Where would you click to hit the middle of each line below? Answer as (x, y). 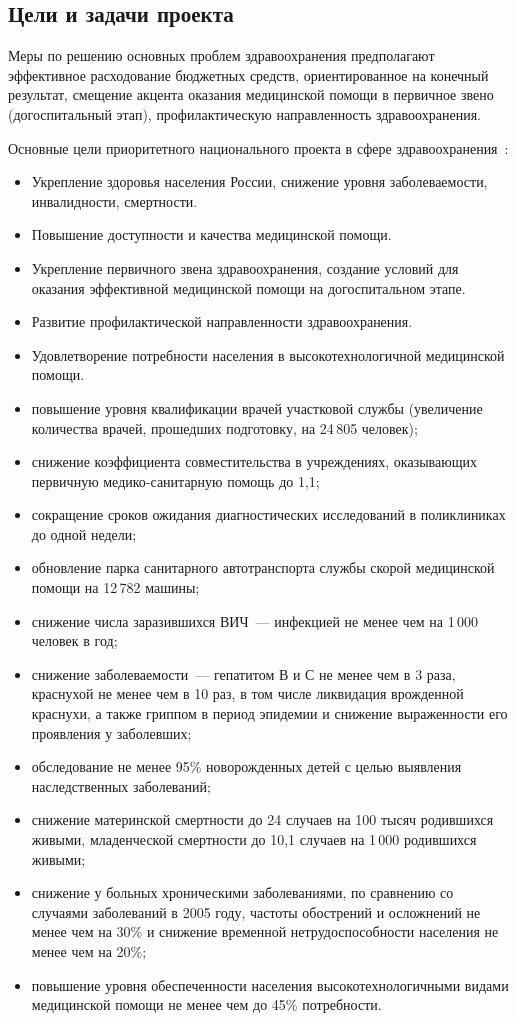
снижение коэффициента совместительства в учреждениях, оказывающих (254, 461)
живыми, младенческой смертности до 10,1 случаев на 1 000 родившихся (254, 839)
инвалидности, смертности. (114, 200)
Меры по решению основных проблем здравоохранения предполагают (221, 55)
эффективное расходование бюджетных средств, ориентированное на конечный (248, 74)
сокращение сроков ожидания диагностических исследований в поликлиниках (268, 514)
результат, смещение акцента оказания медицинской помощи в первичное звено (251, 94)
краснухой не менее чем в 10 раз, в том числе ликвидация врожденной (247, 693)
